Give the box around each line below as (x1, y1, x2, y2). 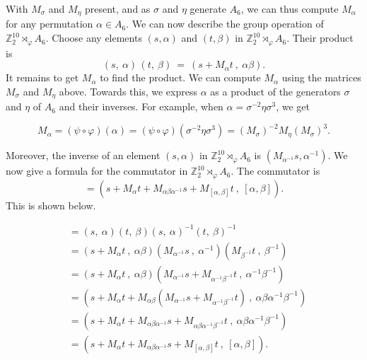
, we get (276, 99, 310, 114)
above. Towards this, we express (59, 83, 197, 98)
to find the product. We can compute (100, 70, 261, 85)
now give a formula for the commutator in (6, 163, 188, 178)
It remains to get (6, 70, 79, 85)
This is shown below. (6, 197, 96, 212)
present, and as (84, 1, 151, 16)
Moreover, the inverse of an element (6, 148, 161, 163)
